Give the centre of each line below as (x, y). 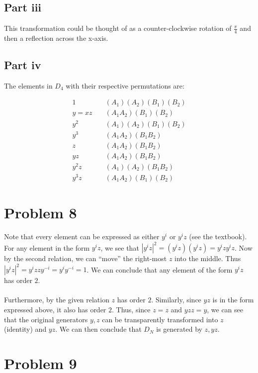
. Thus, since (131, 310)
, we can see (225, 310)
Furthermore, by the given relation (57, 300)
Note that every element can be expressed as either (82, 236)
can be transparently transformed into (160, 319)
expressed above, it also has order (55, 310)
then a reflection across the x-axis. (56, 38)
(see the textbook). (218, 236)
